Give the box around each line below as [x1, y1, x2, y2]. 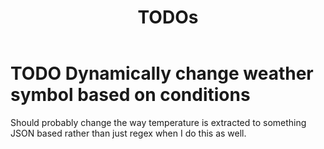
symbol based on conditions [10, 84, 251, 106]
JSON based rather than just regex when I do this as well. [10, 127, 247, 139]
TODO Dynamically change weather [10, 62, 314, 85]
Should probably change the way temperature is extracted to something [10, 116, 307, 128]
